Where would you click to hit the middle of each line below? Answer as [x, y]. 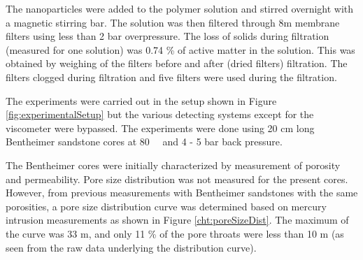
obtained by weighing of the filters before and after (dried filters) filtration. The [177, 63]
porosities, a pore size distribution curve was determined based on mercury [166, 206]
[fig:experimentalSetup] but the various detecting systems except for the [160, 114]
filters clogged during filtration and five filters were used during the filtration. [171, 77]
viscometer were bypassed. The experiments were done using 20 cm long [160, 128]
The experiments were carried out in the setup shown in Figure [141, 100]
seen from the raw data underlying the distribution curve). [131, 247]
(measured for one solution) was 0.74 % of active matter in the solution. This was [180, 49]
